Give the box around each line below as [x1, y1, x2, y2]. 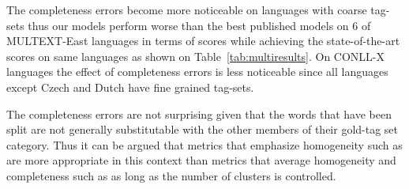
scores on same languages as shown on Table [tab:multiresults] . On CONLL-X [6, 47, 385, 64]
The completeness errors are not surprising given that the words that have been [6, 105, 392, 122]
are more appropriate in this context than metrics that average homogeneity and [6, 152, 396, 168]
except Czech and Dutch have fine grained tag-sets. [6, 78, 254, 95]
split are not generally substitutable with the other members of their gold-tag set [6, 121, 399, 138]
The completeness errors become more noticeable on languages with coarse [6, 2, 367, 17]
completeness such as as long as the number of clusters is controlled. [6, 167, 336, 183]
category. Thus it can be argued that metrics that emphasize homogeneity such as [6, 136, 403, 153]
